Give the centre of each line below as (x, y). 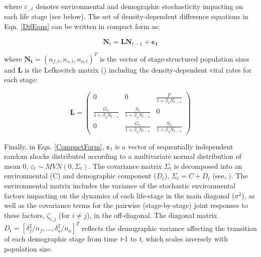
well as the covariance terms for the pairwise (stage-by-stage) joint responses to (126, 205)
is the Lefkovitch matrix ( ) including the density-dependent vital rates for (138, 69)
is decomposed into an (208, 166)
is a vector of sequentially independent (174, 146)
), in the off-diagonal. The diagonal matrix (152, 215)
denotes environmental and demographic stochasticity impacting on (140, 6)
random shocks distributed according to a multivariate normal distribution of (123, 156)
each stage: (21, 79)
